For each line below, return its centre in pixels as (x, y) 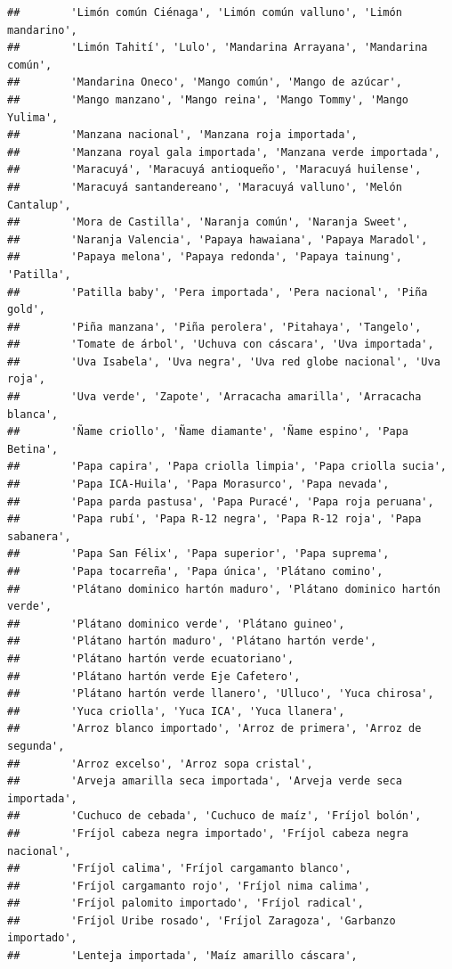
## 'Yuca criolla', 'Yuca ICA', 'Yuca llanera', (176, 711)
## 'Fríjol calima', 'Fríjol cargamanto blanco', (179, 869)
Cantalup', (39, 205)
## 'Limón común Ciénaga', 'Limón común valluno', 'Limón (205, 12)
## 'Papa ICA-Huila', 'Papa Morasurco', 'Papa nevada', (198, 484)
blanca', (33, 414)
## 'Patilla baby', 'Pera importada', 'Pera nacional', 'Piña (218, 292)
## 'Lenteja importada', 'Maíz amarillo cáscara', (182, 956)
